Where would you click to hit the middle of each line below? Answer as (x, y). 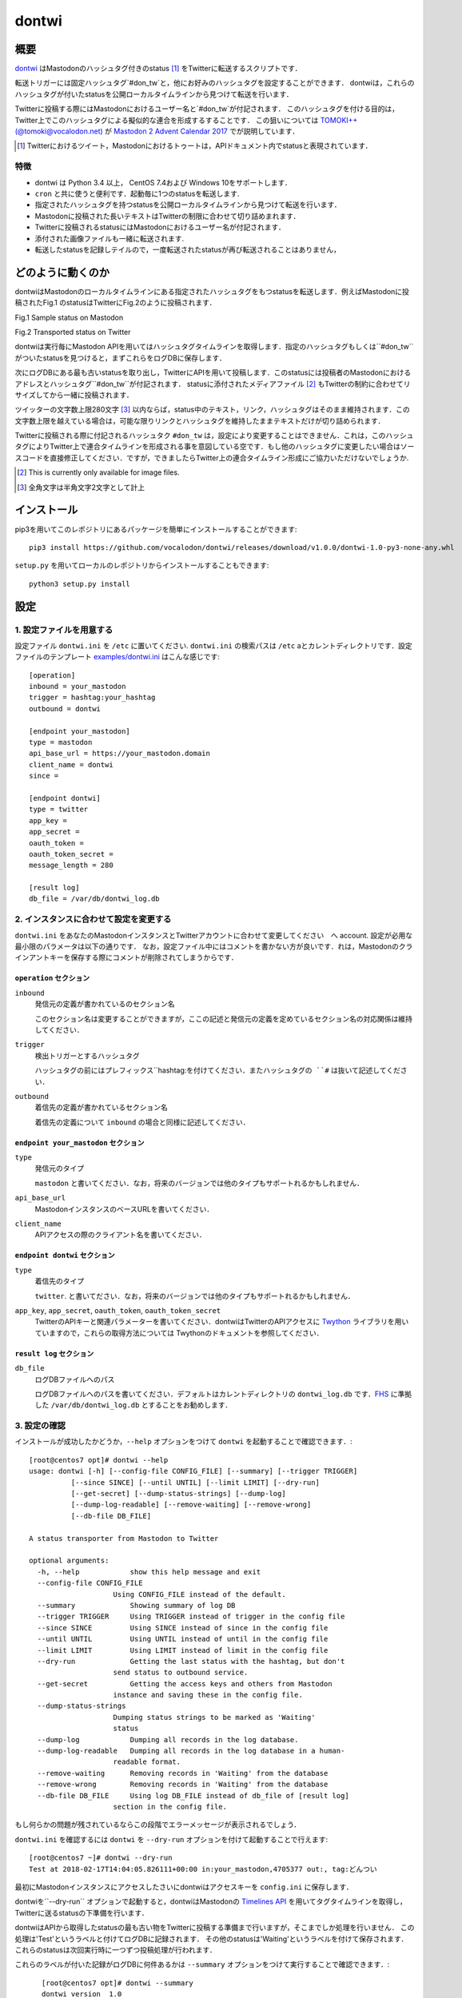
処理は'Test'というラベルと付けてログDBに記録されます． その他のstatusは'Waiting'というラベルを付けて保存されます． (211, 1939)
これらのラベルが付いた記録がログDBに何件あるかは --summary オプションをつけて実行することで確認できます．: (202, 1964)
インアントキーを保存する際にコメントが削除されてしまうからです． (127, 957)
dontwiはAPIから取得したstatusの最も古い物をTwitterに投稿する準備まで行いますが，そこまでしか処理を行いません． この (215, 1928)
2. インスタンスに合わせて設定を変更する (93, 919)
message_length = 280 (71, 866)
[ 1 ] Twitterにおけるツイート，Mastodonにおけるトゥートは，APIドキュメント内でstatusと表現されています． (195, 146)
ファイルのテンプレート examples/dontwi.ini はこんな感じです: (117, 657)
